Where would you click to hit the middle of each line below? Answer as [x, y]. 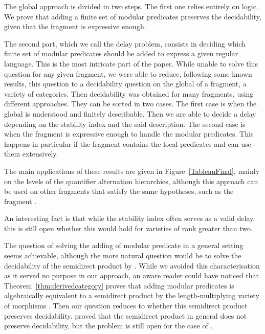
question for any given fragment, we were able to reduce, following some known [128, 73]
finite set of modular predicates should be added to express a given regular [121, 53]
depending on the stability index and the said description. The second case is [125, 124]
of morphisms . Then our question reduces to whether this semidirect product [126, 306]
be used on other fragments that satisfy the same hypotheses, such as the [119, 191]
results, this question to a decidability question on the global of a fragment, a [125, 84]
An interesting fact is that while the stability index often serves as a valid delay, [130, 218]
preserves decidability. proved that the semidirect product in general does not [126, 315]
